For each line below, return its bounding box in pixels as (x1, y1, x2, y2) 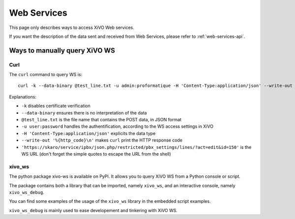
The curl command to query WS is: (9, 72, 83, 78)
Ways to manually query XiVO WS (9, 46, 115, 55)
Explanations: (9, 94, 37, 100)
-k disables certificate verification (21, 103, 90, 109)
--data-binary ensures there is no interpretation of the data (21, 109, 147, 115)
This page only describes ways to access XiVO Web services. (9, 25, 135, 30)
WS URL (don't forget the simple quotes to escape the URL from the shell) (21, 151, 172, 157)
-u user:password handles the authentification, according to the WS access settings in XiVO (21, 123, 214, 130)
